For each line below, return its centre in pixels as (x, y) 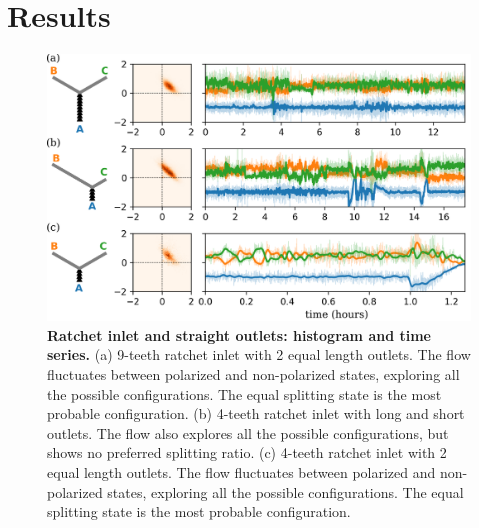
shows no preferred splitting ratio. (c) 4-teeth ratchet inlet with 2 (247, 452)
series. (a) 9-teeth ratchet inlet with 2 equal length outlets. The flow (259, 354)
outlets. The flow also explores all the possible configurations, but (248, 432)
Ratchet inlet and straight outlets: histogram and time (239, 334)
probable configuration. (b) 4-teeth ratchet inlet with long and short (256, 413)
